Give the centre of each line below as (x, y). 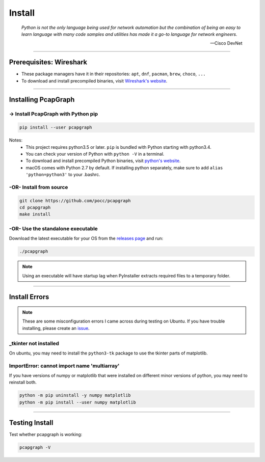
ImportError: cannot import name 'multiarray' (64, 366)
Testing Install (31, 423)
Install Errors (29, 297)
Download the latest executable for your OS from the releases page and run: (86, 239)
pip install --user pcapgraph (56, 127)
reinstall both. (23, 382)
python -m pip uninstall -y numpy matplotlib (75, 395)
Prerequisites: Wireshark (48, 62)
